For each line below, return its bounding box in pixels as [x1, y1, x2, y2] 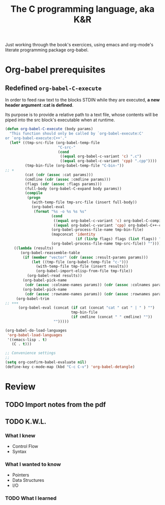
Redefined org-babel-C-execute [5, 84, 102, 92]
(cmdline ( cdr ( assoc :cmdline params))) [25, 177, 111, 182]
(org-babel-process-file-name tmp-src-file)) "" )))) [51, 241, 162, 246]
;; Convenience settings [5, 351, 56, 356]
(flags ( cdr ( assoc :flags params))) [25, 181, 102, 186]
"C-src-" [57, 144, 76, 150]
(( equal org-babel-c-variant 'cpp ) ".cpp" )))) [59, 159, 157, 164]
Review [5, 381, 36, 392]
